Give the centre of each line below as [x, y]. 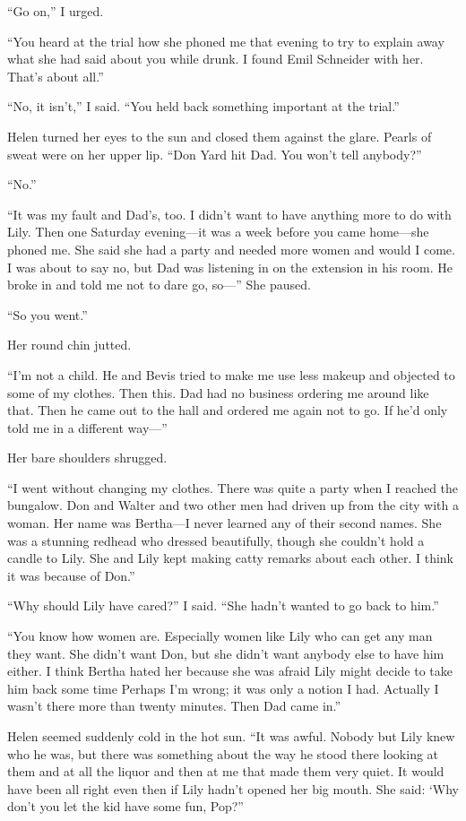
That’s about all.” [56, 76]
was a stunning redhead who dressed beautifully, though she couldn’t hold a [216, 540]
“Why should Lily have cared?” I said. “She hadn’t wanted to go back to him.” [223, 605]
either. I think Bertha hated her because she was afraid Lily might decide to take [230, 671]
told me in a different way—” [87, 427]
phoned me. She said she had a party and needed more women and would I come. [231, 249]
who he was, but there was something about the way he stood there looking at [223, 753]
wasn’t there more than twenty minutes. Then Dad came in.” [174, 706]
